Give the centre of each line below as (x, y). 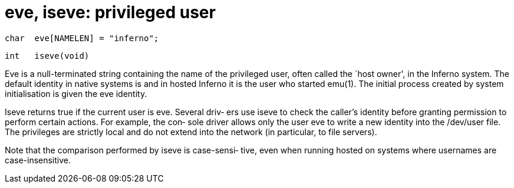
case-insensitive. (38, 160)
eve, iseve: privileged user (110, 12)
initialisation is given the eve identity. (76, 93)
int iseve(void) (47, 56)
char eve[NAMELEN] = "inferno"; (82, 38)
